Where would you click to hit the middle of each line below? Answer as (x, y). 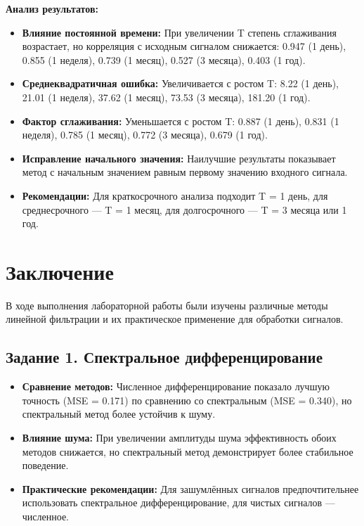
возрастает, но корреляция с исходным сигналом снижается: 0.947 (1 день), (184, 46)
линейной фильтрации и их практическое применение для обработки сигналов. (175, 319)
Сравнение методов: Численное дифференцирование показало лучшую (176, 386)
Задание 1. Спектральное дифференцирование (164, 357)
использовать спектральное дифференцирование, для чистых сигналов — (178, 502)
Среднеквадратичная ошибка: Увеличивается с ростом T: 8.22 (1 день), (180, 83)
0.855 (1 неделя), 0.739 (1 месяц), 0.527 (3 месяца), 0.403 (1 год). (164, 59)
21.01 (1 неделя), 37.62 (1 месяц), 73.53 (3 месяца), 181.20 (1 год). (166, 97)
